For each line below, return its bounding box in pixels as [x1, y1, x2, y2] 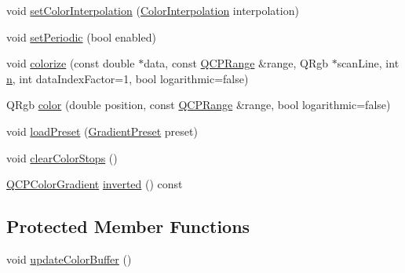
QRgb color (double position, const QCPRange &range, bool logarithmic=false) [6, 96, 391, 113]
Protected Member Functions [6, 214, 250, 238]
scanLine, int [337, 55, 400, 71]
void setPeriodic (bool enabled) [6, 28, 156, 45]
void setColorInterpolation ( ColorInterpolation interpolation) [6, 2, 299, 18]
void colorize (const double [6, 55, 135, 71]
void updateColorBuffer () [6, 250, 132, 267]
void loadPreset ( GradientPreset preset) [6, 122, 198, 139]
